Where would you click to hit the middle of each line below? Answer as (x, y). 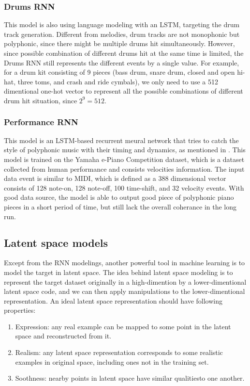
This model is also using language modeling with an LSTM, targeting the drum (122, 24)
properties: (20, 310)
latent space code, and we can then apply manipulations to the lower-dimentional (125, 291)
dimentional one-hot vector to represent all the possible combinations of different (124, 91)
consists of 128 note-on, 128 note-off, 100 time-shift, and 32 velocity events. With (124, 187)
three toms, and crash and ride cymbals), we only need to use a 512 (118, 81)
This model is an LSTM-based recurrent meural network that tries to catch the (121, 140)
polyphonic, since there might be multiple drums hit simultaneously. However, (119, 43)
